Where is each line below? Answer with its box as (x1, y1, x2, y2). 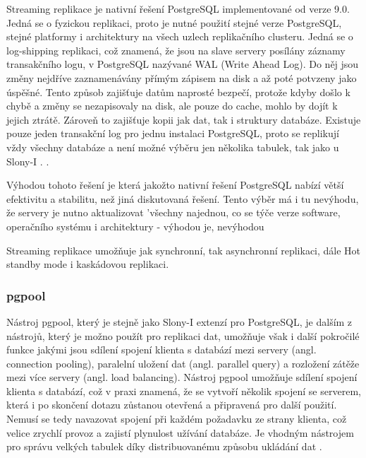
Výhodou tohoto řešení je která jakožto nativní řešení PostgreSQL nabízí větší (6, 177, 344, 192)
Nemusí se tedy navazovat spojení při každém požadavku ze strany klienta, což (6, 411, 347, 426)
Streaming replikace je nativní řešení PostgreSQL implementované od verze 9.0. (6, 1, 350, 16)
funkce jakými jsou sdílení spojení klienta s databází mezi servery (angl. (6, 342, 317, 357)
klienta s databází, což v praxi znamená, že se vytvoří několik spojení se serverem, (6, 383, 361, 398)
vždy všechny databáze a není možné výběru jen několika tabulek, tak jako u (6, 139, 339, 154)
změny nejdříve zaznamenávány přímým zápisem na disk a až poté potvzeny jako (6, 70, 357, 85)
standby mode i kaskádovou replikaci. (6, 257, 169, 271)
